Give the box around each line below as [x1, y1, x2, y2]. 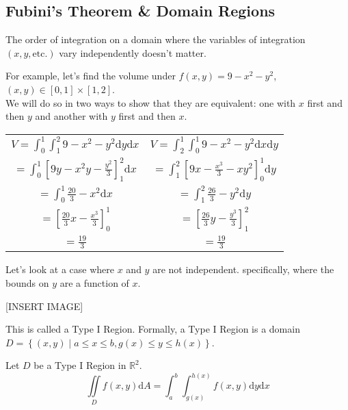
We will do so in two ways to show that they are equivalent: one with [5, 95, 296, 110]
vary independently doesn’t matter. [59, 45, 206, 60]
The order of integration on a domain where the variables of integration [5, 32, 306, 47]
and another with [35, 109, 108, 123]
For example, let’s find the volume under [5, 68, 176, 83]
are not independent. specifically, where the [152, 262, 334, 277]
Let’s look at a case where [5, 262, 115, 277]
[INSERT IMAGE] [5, 298, 83, 313]
